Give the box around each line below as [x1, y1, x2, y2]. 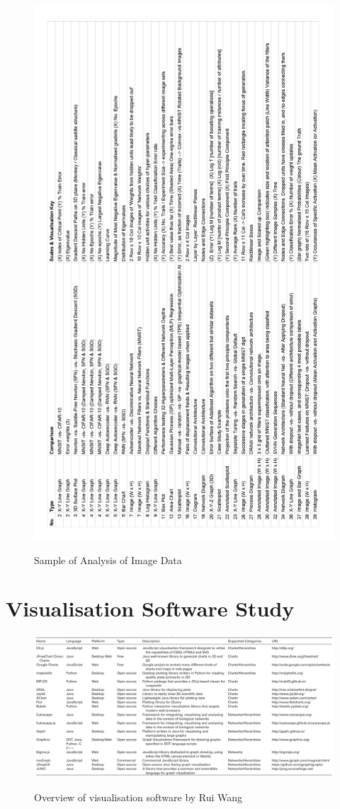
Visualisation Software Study [6, 594, 295, 623]
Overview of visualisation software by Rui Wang [34, 789, 243, 804]
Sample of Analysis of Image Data [34, 552, 182, 567]
